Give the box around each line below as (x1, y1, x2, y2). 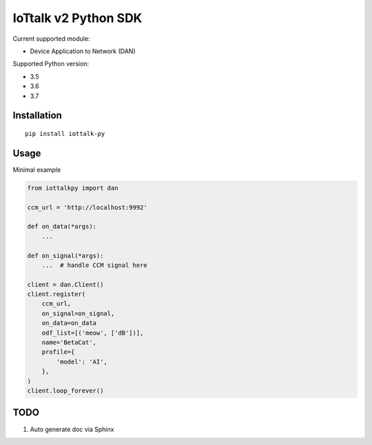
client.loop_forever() (27, 387, 104, 395)
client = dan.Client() (27, 280, 104, 288)
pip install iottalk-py (25, 130, 105, 137)
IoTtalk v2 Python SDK (12, 10, 143, 26)
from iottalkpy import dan (27, 184, 118, 192)
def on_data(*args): (27, 223, 96, 230)
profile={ (41, 348, 75, 356)
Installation (12, 110, 62, 121)
